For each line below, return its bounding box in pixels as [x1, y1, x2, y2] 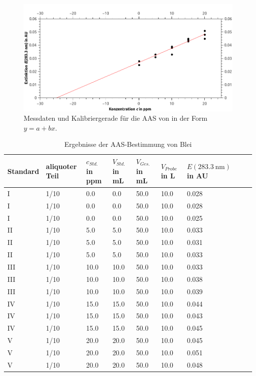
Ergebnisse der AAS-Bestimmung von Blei [64, 139, 192, 149]
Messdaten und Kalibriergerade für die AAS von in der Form [24, 113, 208, 123]
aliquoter [46, 161, 77, 171]
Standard [7, 166, 39, 176]
